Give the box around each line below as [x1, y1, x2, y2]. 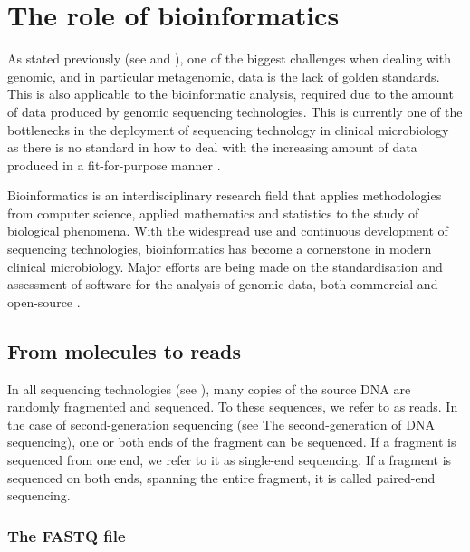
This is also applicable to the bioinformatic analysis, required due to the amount [7, 84, 454, 103]
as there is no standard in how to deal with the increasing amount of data [7, 138, 417, 157]
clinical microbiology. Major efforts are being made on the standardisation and [7, 257, 443, 276]
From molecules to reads [7, 336, 242, 364]
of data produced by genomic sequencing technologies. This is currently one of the [7, 102, 463, 121]
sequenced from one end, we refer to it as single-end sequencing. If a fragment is [7, 450, 452, 470]
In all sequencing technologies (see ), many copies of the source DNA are [7, 379, 411, 398]
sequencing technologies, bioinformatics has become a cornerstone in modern [7, 239, 432, 258]
